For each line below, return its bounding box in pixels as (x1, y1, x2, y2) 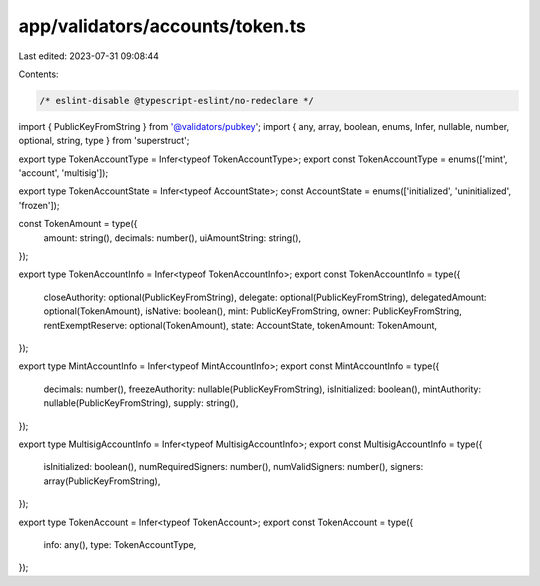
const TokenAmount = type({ (18, 218, 138, 230)
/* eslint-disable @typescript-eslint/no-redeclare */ (39, 95, 314, 106)
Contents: (18, 68, 59, 80)
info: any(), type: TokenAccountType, (43, 538, 197, 550)
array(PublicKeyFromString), (43, 475, 161, 487)
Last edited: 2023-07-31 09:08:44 (18, 50, 160, 62)
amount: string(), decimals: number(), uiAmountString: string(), (43, 231, 302, 244)
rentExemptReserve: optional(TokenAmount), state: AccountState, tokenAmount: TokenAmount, (43, 319, 438, 331)
